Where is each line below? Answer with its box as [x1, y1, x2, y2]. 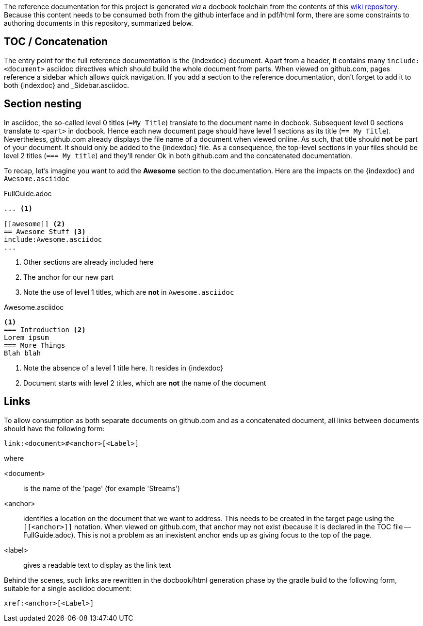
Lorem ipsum [4, 333, 49, 341]
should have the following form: [4, 424, 105, 433]
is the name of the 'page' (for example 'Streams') [23, 484, 180, 492]
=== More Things [4, 341, 65, 349]
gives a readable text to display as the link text [23, 560, 171, 569]
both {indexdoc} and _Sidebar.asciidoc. [4, 81, 130, 89]
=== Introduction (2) [4, 325, 86, 334]
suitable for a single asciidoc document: [4, 584, 131, 592]
